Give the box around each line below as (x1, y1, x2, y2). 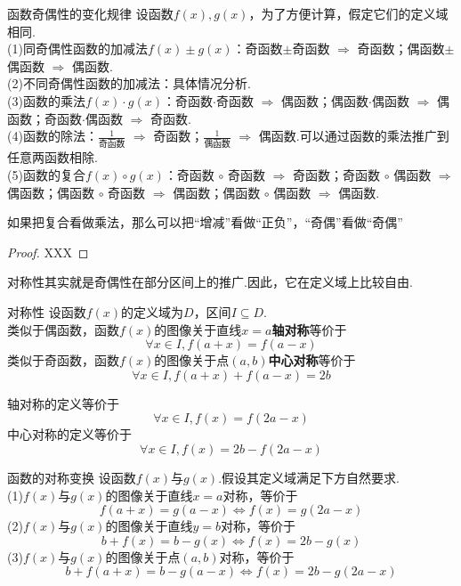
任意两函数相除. (7, 148, 98, 167)
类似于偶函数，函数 (7, 320, 119, 338)
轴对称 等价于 (271, 320, 347, 338)
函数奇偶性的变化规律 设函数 (7, 4, 174, 22)
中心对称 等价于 (268, 351, 356, 370)
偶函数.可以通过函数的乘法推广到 (258, 126, 449, 145)
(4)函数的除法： (7, 126, 98, 145)
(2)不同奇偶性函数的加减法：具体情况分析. (7, 74, 251, 93)
